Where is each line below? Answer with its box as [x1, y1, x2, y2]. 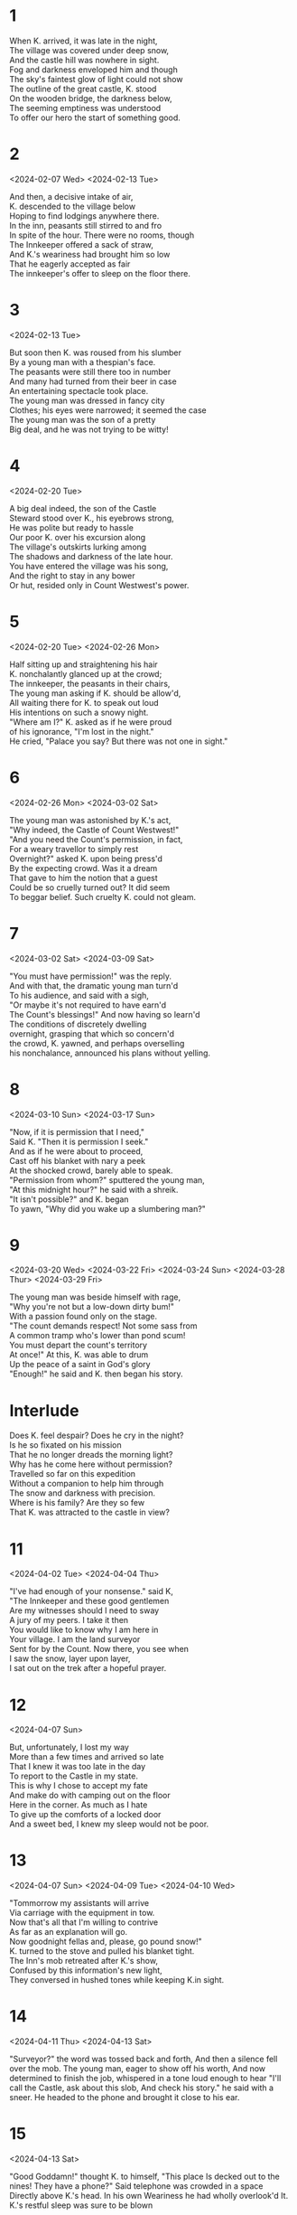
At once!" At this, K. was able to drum [9, 1349, 149, 1360]
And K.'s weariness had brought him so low [9, 249, 171, 259]
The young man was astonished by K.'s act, [9, 814, 172, 825]
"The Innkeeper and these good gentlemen [9, 1596, 170, 1607]
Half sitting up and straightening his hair [9, 659, 158, 670]
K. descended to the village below [9, 201, 136, 211]
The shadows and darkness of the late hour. [9, 550, 173, 561]
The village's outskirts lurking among [9, 541, 147, 552]
